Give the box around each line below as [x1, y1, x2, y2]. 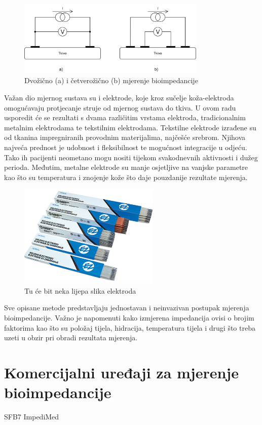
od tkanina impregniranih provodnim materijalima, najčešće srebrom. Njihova [4, 132, 246, 143]
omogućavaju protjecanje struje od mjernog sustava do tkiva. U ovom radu [4, 102, 236, 113]
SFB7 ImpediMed [4, 411, 59, 422]
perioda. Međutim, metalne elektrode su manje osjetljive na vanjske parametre [4, 162, 248, 172]
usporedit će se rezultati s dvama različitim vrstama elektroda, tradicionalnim [4, 112, 246, 123]
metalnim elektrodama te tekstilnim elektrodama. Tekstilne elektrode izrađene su [4, 122, 256, 132]
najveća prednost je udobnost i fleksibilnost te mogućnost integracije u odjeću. [4, 141, 247, 152]
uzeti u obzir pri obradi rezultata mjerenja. [4, 332, 138, 343]
